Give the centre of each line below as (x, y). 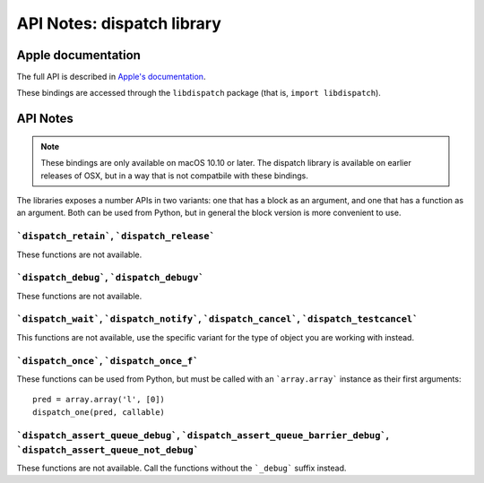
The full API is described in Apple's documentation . (111, 77)
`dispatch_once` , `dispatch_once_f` (108, 360)
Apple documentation (78, 55)
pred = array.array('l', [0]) (99, 400)
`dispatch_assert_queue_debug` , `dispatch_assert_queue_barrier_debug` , (203, 435)
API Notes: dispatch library (119, 23)
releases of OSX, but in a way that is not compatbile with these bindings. (174, 176)
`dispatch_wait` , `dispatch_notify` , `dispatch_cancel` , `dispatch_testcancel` (217, 319)
